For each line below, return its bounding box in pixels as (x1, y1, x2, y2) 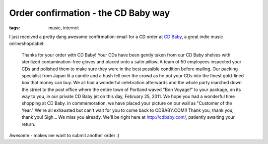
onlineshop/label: (9, 41, 45, 47)
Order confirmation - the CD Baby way (9, 7, 170, 18)
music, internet (48, 25, 79, 31)
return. (21, 121, 36, 127)
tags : (9, 25, 20, 31)
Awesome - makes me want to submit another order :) (9, 133, 120, 139)
